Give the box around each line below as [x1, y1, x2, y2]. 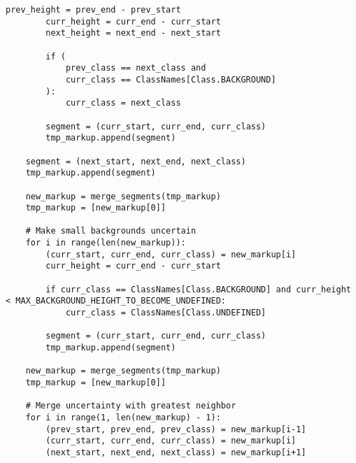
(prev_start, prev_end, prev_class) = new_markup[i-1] [45, 424, 306, 434]
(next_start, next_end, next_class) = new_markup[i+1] [45, 447, 306, 457]
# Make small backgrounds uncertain [25, 226, 197, 236]
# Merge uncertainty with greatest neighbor [25, 401, 236, 411]
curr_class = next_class [65, 98, 181, 108]
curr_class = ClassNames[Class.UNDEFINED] [65, 308, 266, 318]
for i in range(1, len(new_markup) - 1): [25, 412, 221, 422]
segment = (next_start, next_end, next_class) [25, 156, 246, 166]
